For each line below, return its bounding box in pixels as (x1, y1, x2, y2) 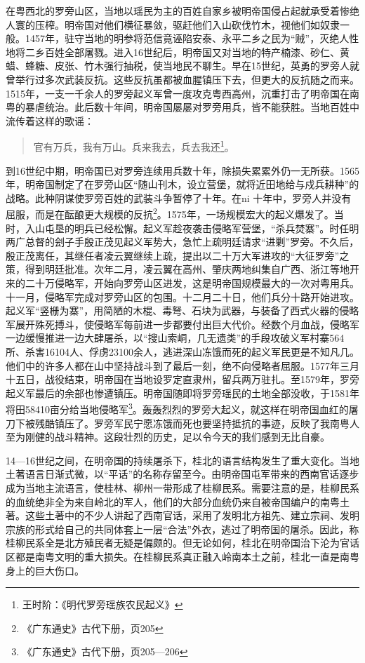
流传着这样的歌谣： (6, 113, 94, 128)
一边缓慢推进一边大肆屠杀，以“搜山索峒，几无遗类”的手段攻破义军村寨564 (6, 330, 345, 345)
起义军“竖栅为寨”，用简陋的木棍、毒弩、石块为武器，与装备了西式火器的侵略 (6, 303, 359, 318)
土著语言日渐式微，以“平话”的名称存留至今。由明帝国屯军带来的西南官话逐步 (6, 467, 359, 481)
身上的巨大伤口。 (6, 563, 84, 577)
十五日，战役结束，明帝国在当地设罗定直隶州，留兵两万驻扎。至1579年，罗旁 (6, 372, 359, 387)
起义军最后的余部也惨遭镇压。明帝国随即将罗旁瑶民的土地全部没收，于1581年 (6, 385, 359, 400)
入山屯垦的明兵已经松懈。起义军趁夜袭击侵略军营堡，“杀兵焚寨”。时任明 (25, 220, 359, 235)
